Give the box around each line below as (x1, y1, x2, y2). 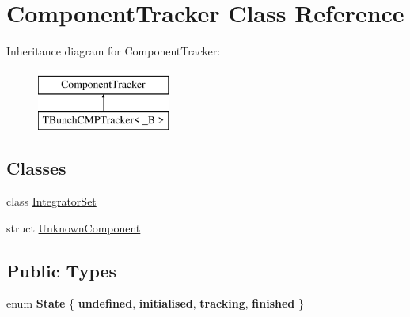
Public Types (6, 258, 117, 282)
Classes (6, 156, 66, 180)
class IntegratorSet (6, 193, 97, 209)
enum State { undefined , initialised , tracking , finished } (6, 295, 304, 311)
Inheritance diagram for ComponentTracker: (6, 43, 221, 59)
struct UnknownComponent (6, 219, 141, 236)
